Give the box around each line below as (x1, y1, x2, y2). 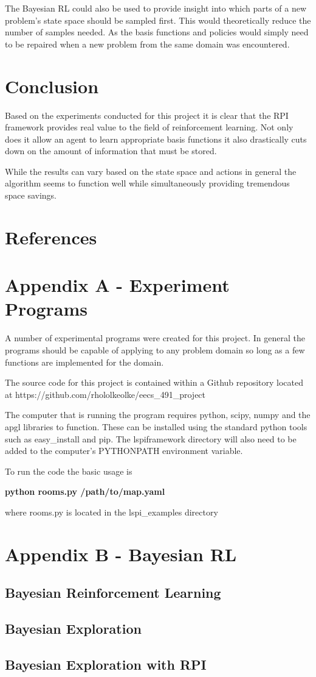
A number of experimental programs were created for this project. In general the (5, 331, 305, 344)
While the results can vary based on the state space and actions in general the (5, 165, 297, 177)
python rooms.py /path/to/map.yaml (5, 485, 165, 498)
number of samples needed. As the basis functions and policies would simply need (5, 26, 309, 38)
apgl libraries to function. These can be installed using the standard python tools (5, 420, 307, 433)
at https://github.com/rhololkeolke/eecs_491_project (5, 388, 206, 400)
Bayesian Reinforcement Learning (5, 583, 221, 602)
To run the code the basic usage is (5, 464, 132, 477)
